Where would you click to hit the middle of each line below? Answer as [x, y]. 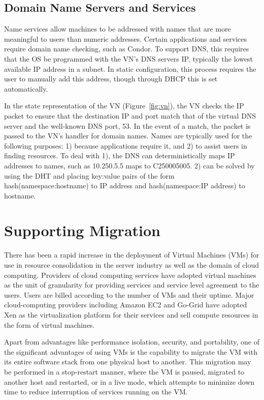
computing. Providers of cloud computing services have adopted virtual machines [130, 275]
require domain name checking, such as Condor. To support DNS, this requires [127, 49]
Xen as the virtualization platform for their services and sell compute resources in [131, 314]
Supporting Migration [82, 230]
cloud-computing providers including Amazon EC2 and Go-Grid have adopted [126, 305]
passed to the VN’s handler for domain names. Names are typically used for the [128, 136]
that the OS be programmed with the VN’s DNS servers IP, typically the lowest [129, 58]
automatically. [26, 88]
